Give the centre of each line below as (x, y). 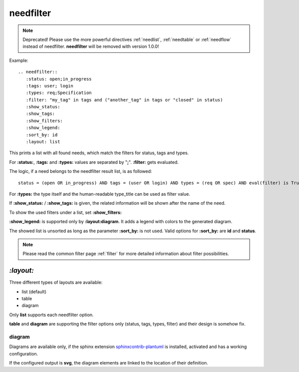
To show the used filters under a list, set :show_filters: (66, 212)
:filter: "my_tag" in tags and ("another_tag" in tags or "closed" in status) (124, 100)
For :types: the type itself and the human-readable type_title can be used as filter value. (100, 194)
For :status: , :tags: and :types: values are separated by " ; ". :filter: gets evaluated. (94, 162)
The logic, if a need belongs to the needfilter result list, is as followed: (80, 171)
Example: (19, 60)
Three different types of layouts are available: (56, 283)
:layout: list (43, 142)
